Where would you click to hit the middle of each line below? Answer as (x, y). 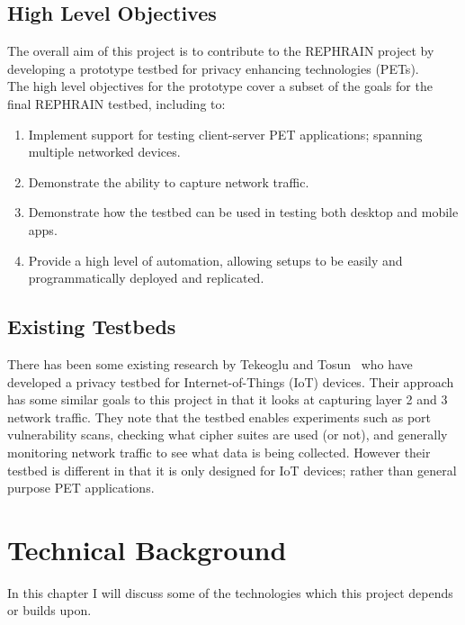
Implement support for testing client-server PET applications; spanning (225, 134)
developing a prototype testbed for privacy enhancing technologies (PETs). (213, 68)
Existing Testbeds (92, 326)
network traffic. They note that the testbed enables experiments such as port (219, 417)
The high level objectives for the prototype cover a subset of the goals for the (220, 86)
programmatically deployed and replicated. (146, 278)
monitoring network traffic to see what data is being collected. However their (219, 452)
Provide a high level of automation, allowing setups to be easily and (215, 260)
